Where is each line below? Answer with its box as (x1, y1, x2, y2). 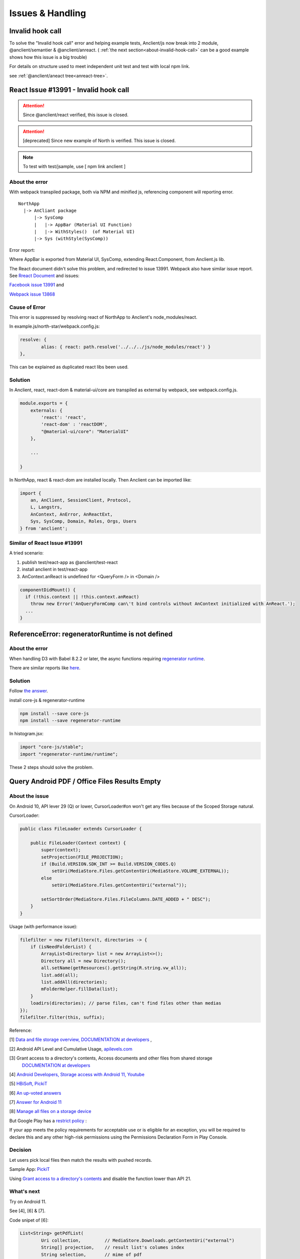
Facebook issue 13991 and (9, 282, 64, 288)
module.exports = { (20, 400, 68, 406)
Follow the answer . (9, 688, 48, 694)
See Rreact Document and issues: (9, 272, 80, 279)
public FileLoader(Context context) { (30, 840, 126, 846)
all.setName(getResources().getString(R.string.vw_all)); (41, 965, 187, 971)
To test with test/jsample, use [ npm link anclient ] (23, 163, 126, 169)
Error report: (9, 247, 35, 253)
